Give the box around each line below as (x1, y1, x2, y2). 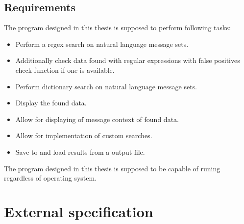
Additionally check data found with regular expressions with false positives (15, 55, 240, 65)
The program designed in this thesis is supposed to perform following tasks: (4, 22, 231, 33)
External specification (4, 201, 153, 221)
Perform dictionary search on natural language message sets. (15, 81, 197, 91)
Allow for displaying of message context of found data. (15, 114, 179, 124)
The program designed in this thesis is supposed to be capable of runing (4, 163, 220, 173)
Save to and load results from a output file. (15, 146, 145, 157)
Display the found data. (15, 98, 87, 108)
